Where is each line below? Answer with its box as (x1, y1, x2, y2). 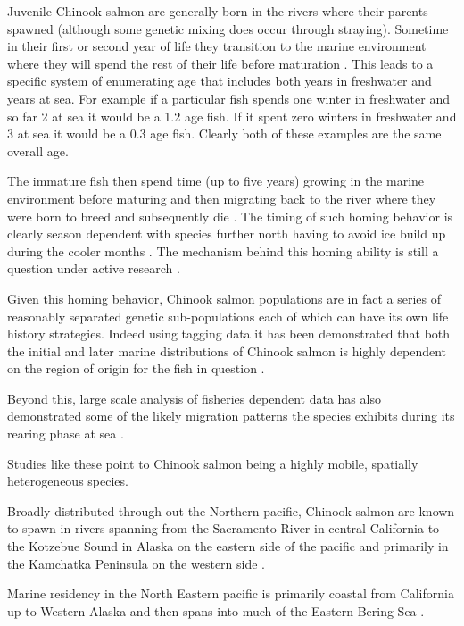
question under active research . (7, 259, 180, 278)
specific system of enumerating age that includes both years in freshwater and (7, 71, 432, 90)
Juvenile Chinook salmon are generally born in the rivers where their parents (7, 2, 428, 20)
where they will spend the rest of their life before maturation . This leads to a (7, 54, 434, 72)
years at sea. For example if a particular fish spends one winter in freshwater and (7, 88, 450, 107)
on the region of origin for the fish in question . (7, 359, 265, 378)
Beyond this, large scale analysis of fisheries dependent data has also (7, 388, 381, 407)
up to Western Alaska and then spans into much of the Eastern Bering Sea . (7, 601, 425, 620)
